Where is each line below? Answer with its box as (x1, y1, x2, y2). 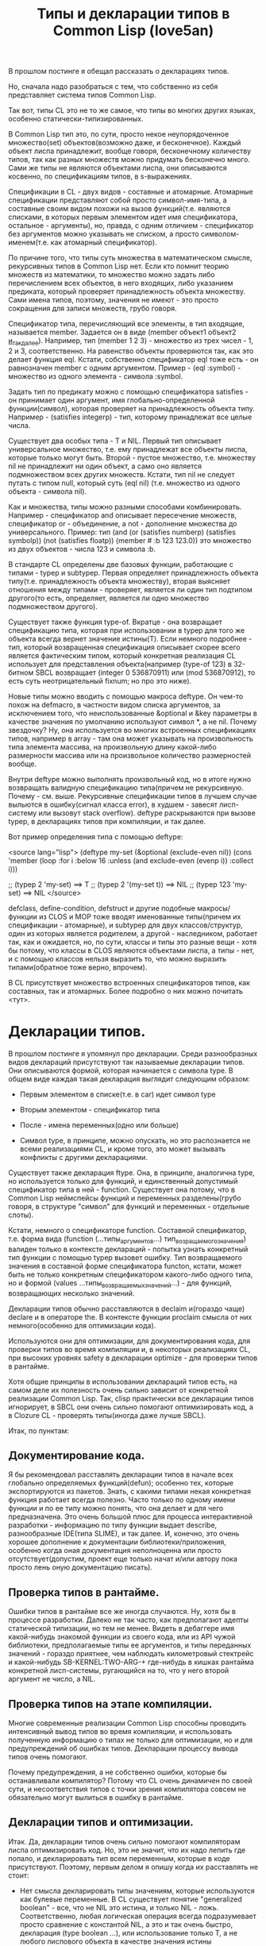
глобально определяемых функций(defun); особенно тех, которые (8, 1478, 234, 1488)
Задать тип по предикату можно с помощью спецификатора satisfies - (8, 387, 249, 396)
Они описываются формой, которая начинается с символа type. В (8, 1065, 233, 1075)
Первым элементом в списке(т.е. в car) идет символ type (19, 1089, 216, 1099)
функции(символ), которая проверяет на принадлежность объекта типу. (8, 403, 256, 413)
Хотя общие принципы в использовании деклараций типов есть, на (8, 1377, 238, 1386)
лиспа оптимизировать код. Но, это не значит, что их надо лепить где (8, 1845, 246, 1855)
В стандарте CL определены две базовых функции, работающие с (8, 559, 234, 568)
